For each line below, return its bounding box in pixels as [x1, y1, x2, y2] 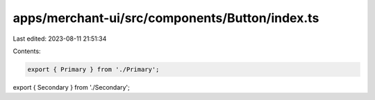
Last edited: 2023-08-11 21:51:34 [12, 34, 107, 43]
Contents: [12, 47, 41, 55]
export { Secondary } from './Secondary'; [12, 83, 130, 91]
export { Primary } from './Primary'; [27, 66, 160, 73]
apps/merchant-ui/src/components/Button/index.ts [12, 10, 319, 26]
